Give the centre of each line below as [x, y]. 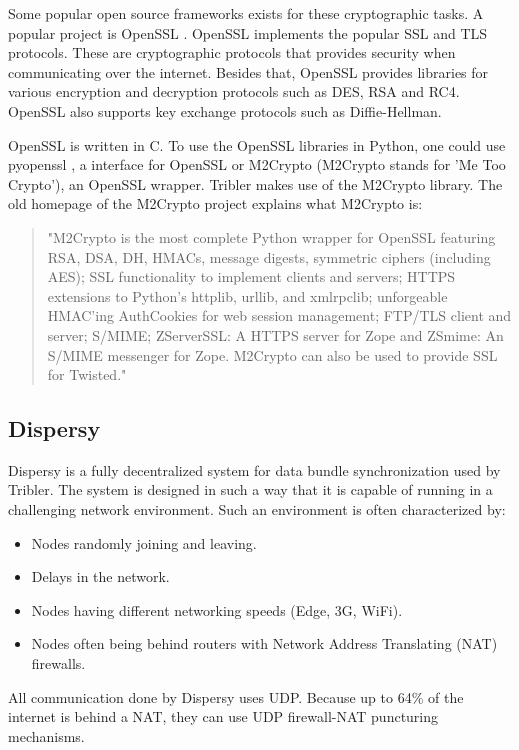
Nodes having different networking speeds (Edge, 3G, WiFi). [217, 609]
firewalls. [58, 663]
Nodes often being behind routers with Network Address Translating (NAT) [264, 643]
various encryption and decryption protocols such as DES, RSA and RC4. [234, 91]
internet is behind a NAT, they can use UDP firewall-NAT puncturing [223, 716]
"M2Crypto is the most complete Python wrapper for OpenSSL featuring [271, 236]
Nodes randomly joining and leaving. [144, 542]
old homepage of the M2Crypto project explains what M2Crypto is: [215, 203]
